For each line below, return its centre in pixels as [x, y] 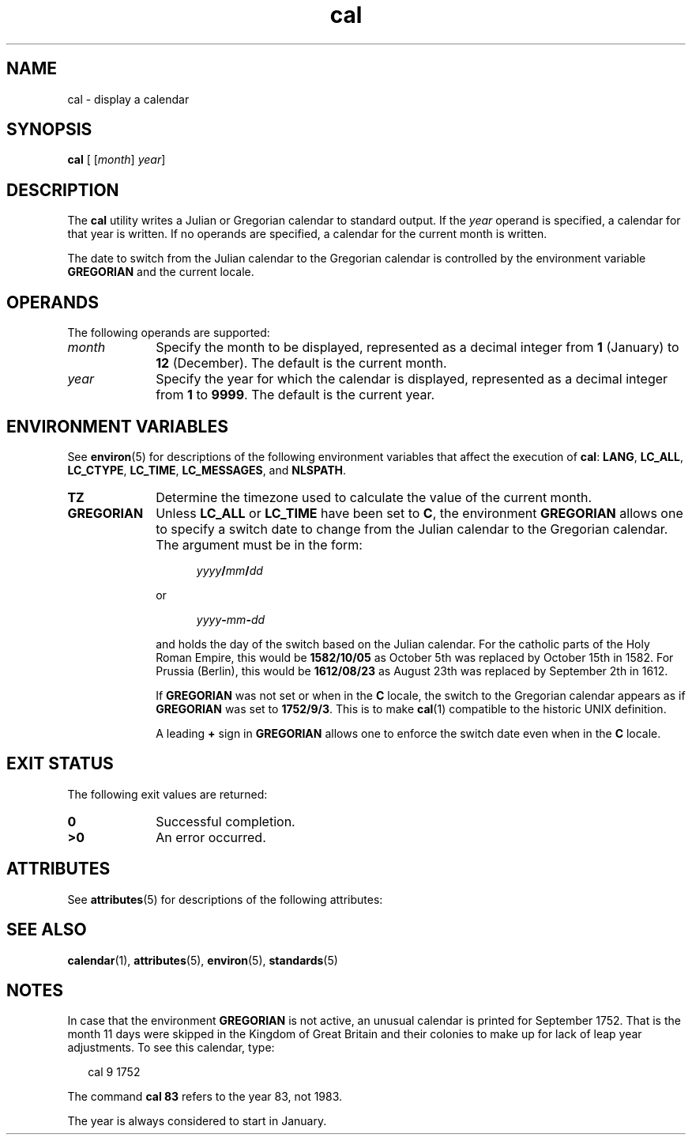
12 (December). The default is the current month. [301, 363]
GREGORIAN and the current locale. [161, 272]
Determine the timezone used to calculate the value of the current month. [374, 497]
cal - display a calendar [128, 99]
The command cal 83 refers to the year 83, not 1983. [205, 1097]
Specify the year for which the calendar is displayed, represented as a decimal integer [412, 379]
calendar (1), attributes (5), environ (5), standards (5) [203, 960]
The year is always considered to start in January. [197, 1121]
